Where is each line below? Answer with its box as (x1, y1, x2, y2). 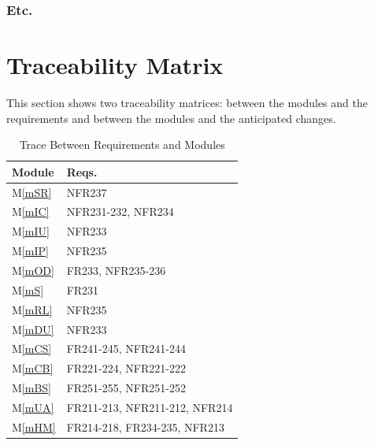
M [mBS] (12, 380, 51, 396)
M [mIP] (12, 243, 49, 259)
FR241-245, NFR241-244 (66, 340, 186, 357)
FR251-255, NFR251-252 (66, 380, 186, 396)
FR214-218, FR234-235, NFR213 (66, 418, 224, 435)
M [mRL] (12, 301, 53, 317)
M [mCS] (12, 340, 52, 357)
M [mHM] (12, 418, 56, 435)
